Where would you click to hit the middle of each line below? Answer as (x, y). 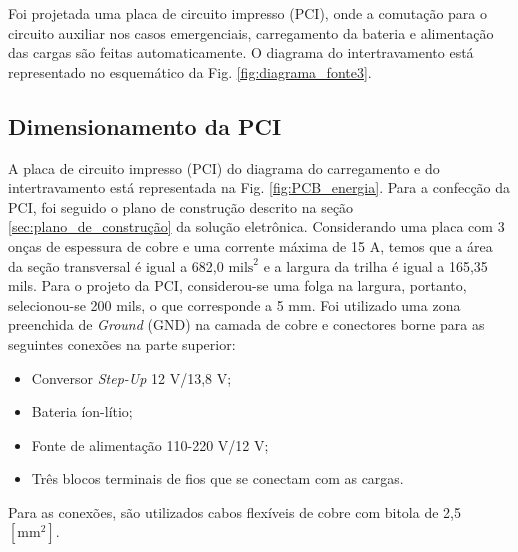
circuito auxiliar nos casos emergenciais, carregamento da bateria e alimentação (251, 32)
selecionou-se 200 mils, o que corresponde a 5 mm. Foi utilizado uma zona (234, 304)
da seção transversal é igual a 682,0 (116, 265)
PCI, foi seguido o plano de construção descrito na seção (181, 206)
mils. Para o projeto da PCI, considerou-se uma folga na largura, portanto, (237, 285)
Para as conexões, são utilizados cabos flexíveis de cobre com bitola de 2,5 (234, 511)
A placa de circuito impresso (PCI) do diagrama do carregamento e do (224, 167)
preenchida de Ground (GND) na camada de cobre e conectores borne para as (246, 324)
